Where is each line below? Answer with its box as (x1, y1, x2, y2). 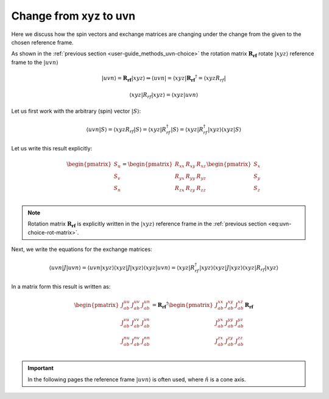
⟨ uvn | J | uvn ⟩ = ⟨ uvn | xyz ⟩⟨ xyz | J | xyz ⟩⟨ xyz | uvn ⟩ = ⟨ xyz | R (49, 264, 195, 271)
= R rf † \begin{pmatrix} (152, 300, 213, 310)
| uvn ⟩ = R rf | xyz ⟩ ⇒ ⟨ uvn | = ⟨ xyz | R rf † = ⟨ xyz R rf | (101, 74, 227, 83)
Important (27, 364, 54, 372)
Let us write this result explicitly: (11, 144, 93, 152)
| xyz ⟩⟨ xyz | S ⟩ (208, 125, 242, 133)
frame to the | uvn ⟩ (11, 58, 58, 66)
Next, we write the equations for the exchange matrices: (11, 245, 152, 253)
